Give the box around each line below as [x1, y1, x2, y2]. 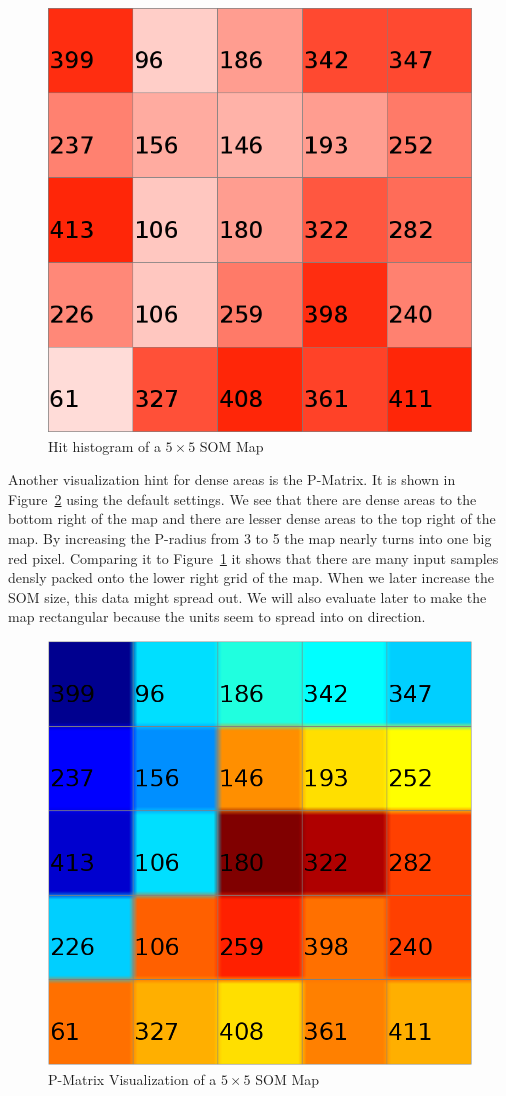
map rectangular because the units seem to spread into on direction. [8, 606, 426, 627]
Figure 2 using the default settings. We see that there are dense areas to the [8, 488, 477, 509]
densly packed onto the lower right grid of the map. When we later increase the [8, 567, 495, 588]
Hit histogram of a [48, 435, 161, 456]
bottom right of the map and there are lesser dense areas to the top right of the [8, 508, 496, 529]
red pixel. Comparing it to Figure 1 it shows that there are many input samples [8, 547, 499, 568]
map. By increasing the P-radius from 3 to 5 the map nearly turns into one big [8, 527, 492, 548]
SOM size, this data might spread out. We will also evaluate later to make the [8, 586, 487, 607]
